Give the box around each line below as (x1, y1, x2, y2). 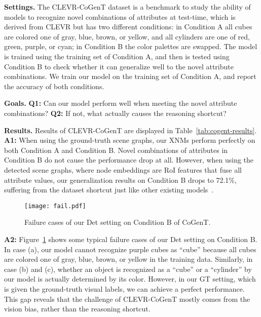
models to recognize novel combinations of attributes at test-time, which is (4, 11, 236, 22)
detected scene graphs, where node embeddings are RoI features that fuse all (4, 164, 242, 175)
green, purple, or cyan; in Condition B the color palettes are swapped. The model (4, 41, 257, 52)
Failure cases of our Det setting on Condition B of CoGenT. (24, 217, 211, 227)
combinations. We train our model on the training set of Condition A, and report (4, 71, 256, 82)
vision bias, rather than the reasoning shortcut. (4, 303, 151, 314)
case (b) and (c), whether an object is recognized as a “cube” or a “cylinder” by (4, 263, 252, 274)
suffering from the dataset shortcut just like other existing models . (4, 184, 214, 195)
